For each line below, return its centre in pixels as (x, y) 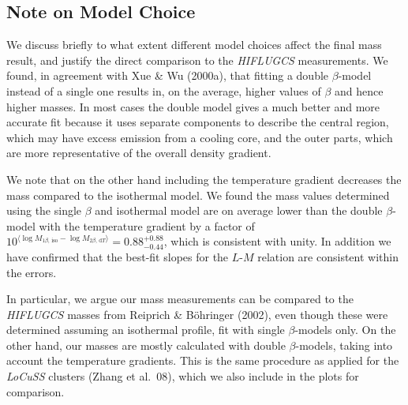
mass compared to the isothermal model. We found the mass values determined (198, 195)
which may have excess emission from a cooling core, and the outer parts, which (200, 137)
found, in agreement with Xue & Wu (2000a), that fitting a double (168, 75)
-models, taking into (344, 345)
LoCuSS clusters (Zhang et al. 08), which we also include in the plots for (183, 376)
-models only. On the (345, 330)
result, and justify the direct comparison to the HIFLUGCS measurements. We (197, 60)
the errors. (32, 272)
